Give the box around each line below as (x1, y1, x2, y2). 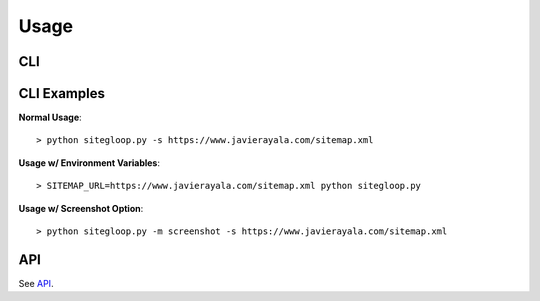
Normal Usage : (18, 111, 82, 124)
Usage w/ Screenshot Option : (18, 202, 144, 214)
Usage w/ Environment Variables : (18, 156, 160, 169)
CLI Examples (18, 85, 105, 102)
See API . (18, 277, 54, 289)
